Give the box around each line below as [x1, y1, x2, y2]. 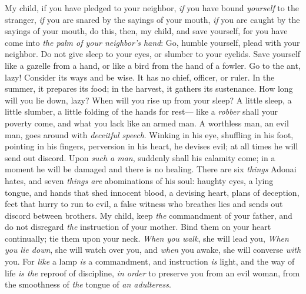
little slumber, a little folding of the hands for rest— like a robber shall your [5, 105, 278, 118]
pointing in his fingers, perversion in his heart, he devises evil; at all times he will [5, 140, 298, 152]
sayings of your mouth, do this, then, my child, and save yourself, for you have [5, 25, 288, 37]
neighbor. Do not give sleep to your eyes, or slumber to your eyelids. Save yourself [5, 48, 301, 60]
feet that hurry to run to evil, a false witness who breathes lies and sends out [5, 198, 283, 210]
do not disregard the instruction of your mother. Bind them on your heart [5, 220, 271, 233]
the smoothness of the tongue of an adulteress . [5, 278, 171, 290]
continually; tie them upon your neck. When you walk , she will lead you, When [5, 232, 289, 244]
